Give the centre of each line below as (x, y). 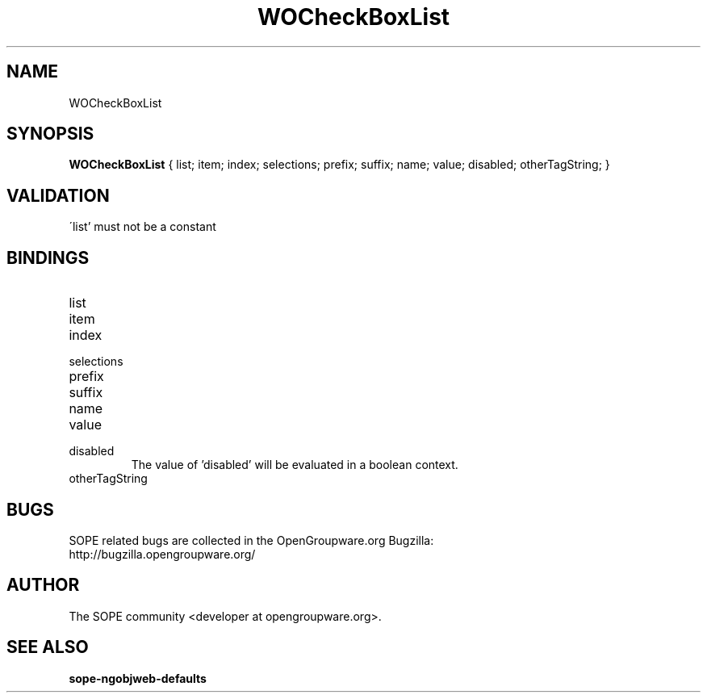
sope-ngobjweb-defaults (138, 678)
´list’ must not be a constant (142, 227)
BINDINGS (48, 257)
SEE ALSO (48, 647)
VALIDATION (58, 195)
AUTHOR (43, 585)
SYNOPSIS (50, 134)
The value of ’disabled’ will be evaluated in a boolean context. (295, 465)
